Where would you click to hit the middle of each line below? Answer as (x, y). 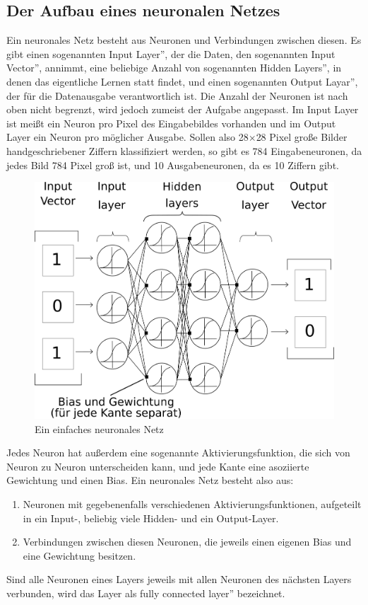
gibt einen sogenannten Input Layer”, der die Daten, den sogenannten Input (171, 53)
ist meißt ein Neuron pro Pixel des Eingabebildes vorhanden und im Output (171, 123)
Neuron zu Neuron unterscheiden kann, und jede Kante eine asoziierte (158, 466)
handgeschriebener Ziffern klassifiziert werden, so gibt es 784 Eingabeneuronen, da (184, 150)
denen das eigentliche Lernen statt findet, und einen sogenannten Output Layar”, (182, 81)
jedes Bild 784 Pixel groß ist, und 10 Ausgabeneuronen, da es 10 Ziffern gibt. (173, 165)
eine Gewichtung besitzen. (79, 555)
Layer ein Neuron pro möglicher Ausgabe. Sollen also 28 (127, 137)
